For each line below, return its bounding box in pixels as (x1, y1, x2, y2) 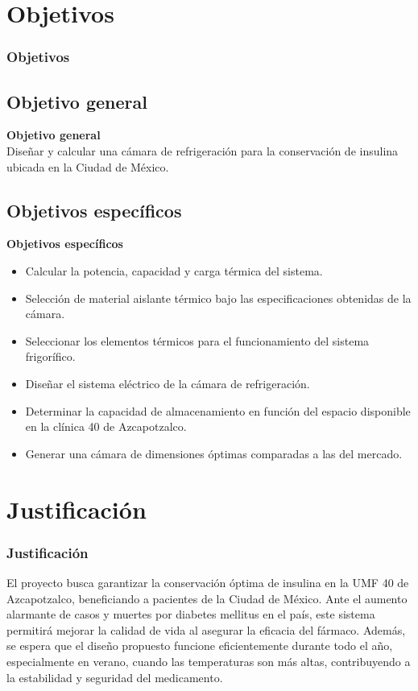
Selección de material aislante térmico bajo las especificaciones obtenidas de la (25, 289, 412, 306)
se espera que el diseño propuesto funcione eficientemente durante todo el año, (6, 637, 393, 654)
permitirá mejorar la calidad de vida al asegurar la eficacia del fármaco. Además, (6, 621, 406, 638)
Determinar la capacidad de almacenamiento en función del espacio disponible (25, 402, 411, 419)
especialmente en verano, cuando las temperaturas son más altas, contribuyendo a (6, 652, 411, 669)
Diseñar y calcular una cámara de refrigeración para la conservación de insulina (6, 143, 399, 159)
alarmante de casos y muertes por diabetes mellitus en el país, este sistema (6, 606, 375, 623)
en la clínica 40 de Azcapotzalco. (25, 418, 187, 435)
